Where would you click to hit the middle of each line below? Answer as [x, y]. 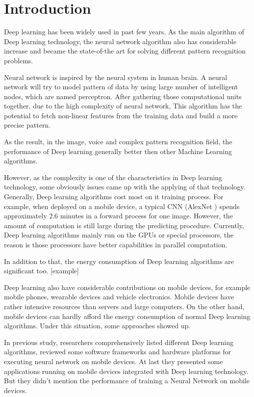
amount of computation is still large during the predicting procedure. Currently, [124, 225]
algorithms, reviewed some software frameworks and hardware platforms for [118, 352]
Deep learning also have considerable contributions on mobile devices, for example [127, 287]
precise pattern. [27, 125]
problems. [19, 60]
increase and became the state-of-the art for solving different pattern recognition [125, 51]
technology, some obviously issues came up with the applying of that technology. [125, 187]
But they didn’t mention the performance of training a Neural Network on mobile [127, 381]
